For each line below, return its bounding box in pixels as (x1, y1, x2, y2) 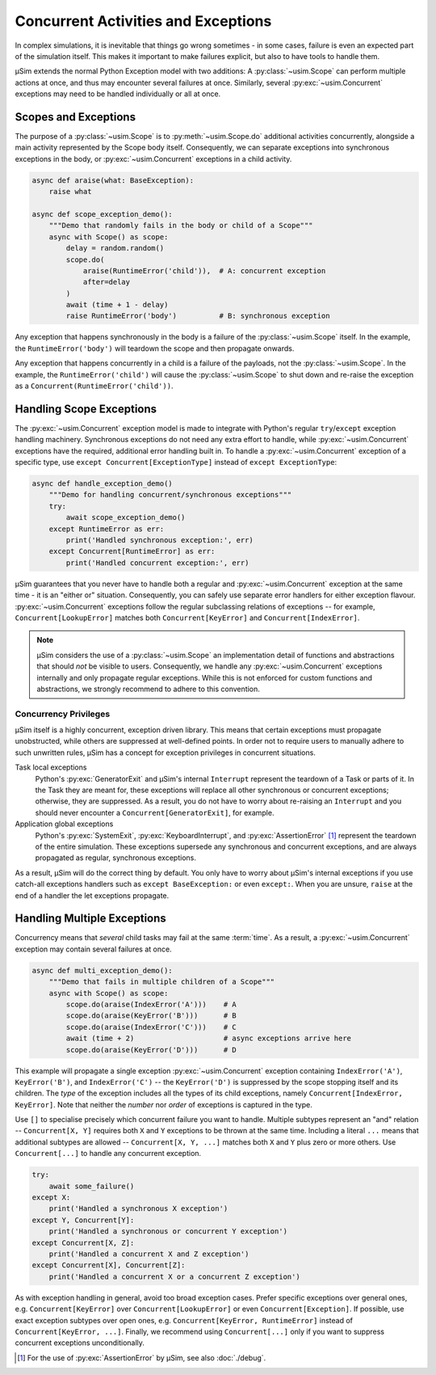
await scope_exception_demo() (65, 513, 186, 522)
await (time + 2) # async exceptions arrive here (65, 1034, 351, 1043)
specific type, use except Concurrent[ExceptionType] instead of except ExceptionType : (15, 458, 337, 467)
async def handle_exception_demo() (31, 479, 173, 488)
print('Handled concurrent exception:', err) (65, 558, 249, 567)
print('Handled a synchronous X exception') (48, 1204, 228, 1213)
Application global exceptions (15, 819, 114, 829)
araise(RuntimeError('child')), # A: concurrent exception (82, 266, 326, 275)
